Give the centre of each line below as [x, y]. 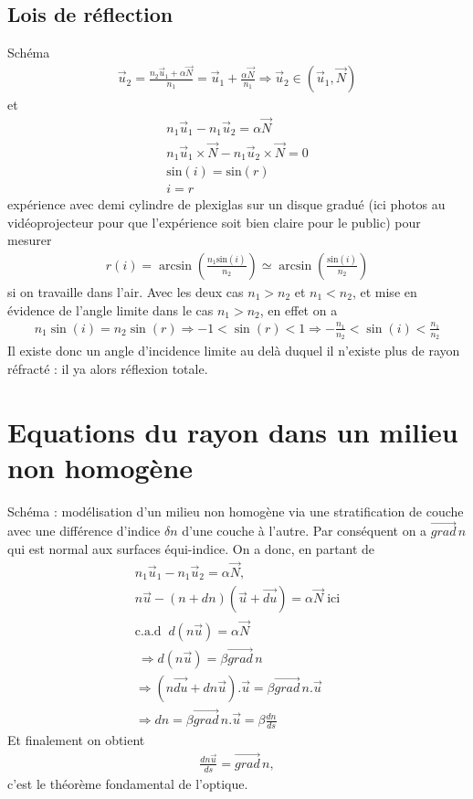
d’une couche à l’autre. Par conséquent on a [305, 531]
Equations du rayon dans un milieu [233, 431]
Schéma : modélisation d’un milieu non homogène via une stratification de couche [236, 511]
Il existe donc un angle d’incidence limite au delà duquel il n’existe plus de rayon [234, 351]
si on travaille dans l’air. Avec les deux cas [126, 291]
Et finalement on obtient [76, 740]
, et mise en [384, 291]
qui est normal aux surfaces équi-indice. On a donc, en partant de [191, 549]
